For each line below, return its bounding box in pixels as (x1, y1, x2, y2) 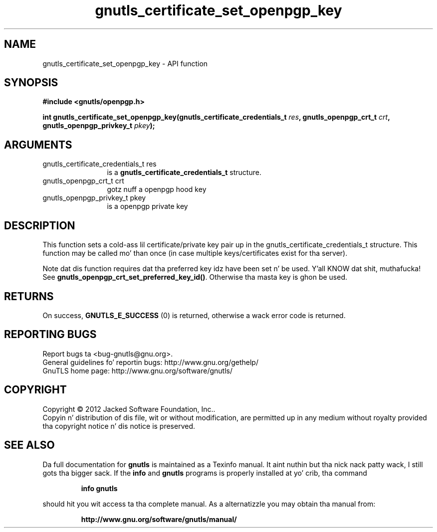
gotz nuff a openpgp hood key (107, 185, 207, 194)
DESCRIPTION (4, 219, 75, 232)
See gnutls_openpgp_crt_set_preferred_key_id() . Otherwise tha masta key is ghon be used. (42, 273, 347, 282)
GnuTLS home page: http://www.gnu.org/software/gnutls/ (42, 366, 232, 375)
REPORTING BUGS (4, 328, 97, 341)
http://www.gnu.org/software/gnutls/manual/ (81, 515, 237, 524)
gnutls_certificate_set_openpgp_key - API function (42, 59, 208, 68)
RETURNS (4, 290, 54, 303)
